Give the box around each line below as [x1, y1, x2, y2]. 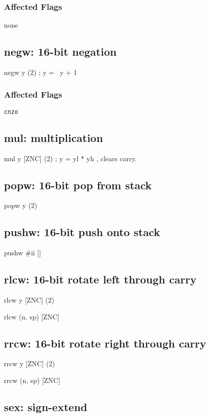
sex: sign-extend [4, 399, 87, 415]
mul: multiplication [4, 130, 103, 145]
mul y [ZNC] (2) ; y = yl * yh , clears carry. [4, 153, 137, 163]
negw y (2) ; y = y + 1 [4, 67, 77, 77]
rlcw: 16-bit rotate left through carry [4, 272, 197, 287]
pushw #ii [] [4, 247, 41, 258]
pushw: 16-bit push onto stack [4, 224, 160, 240]
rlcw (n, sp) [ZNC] [4, 311, 60, 321]
